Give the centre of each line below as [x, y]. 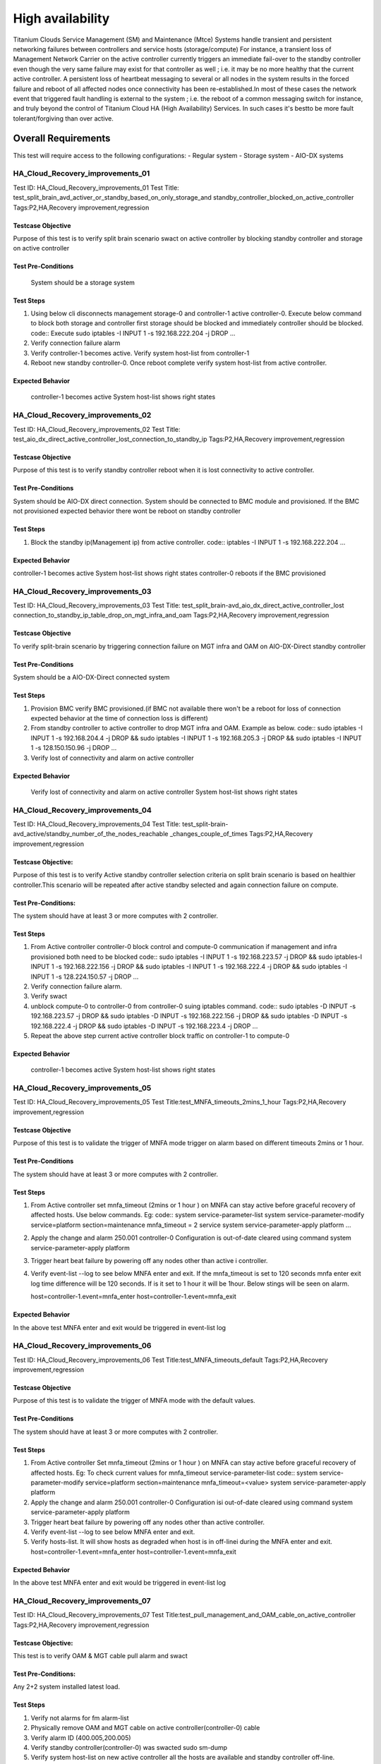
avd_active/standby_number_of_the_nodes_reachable [91, 834]
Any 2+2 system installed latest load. [66, 1687]
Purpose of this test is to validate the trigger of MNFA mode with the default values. [134, 1401]
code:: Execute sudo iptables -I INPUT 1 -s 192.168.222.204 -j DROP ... [133, 333]
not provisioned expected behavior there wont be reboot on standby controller [127, 511]
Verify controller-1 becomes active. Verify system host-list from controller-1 [140, 353]
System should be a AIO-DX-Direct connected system [91, 677]
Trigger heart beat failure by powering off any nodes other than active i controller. [149, 1260]
